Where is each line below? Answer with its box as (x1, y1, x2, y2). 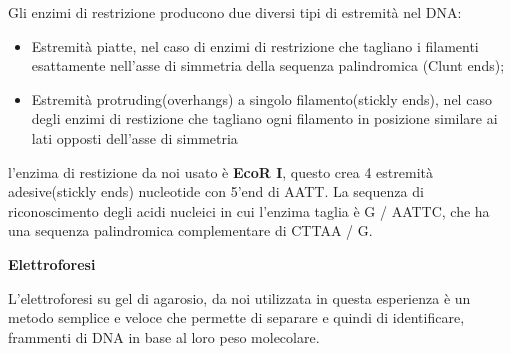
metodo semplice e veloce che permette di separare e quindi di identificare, (8, 307, 465, 328)
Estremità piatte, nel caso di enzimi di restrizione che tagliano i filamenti (31, 35, 479, 56)
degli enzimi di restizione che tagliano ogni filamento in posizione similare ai (31, 108, 498, 129)
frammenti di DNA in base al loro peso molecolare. (8, 326, 320, 347)
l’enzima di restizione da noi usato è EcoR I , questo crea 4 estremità (8, 161, 433, 182)
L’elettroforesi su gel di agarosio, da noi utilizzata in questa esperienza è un (8, 287, 471, 308)
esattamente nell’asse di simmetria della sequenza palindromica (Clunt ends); (31, 55, 505, 76)
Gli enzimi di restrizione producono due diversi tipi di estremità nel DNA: (8, 2, 462, 22)
